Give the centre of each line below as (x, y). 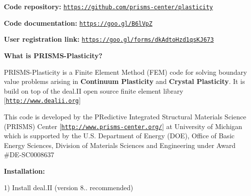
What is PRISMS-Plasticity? (53, 55)
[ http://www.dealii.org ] (42, 100)
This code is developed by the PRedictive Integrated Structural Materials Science (125, 116)
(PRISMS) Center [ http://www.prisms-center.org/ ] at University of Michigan (123, 126)
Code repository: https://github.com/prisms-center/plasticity (109, 6)
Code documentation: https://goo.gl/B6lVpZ (78, 23)
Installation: (25, 171)
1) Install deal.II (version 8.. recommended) (69, 187)
